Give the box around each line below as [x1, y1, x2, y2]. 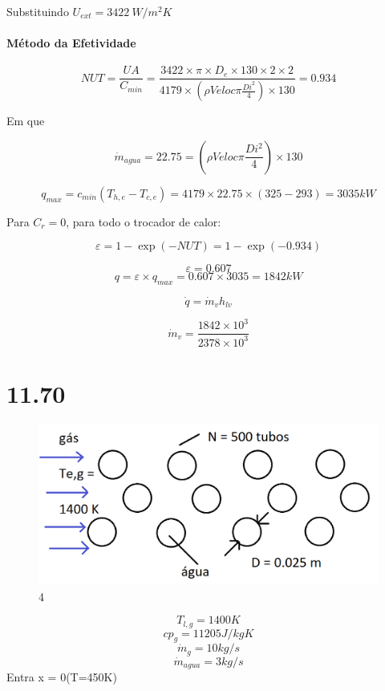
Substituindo [6, 3, 69, 19]
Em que [6, 112, 45, 129]
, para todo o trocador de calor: [66, 213, 221, 230]
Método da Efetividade [6, 35, 136, 51]
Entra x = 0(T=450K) [6, 669, 117, 685]
